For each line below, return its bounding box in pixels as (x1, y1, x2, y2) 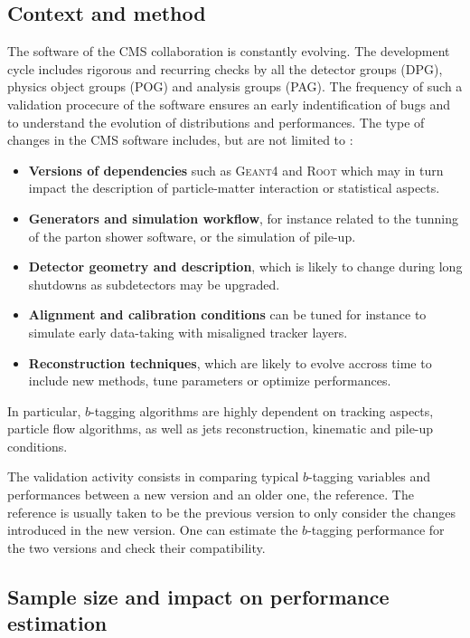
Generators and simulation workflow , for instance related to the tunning (28, 208, 458, 227)
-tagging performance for (307, 520, 445, 539)
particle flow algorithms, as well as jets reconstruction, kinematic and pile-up (7, 419, 434, 438)
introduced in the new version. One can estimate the (7, 520, 298, 539)
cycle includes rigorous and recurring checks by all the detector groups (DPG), (7, 59, 443, 78)
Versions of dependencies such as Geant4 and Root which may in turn (28, 160, 444, 179)
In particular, (7, 401, 81, 420)
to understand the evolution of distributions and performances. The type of (7, 112, 425, 131)
